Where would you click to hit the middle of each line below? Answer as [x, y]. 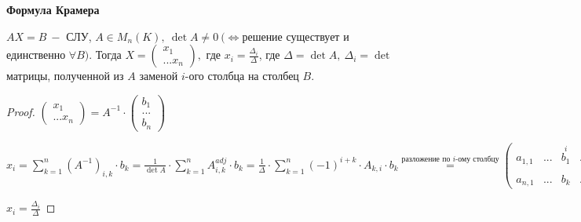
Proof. [21, 111]
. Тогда [105, 55]
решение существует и [296, 36]
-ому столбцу [477, 160]
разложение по [426, 160]
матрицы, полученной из [65, 76]
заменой [159, 76]
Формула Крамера [53, 9]
